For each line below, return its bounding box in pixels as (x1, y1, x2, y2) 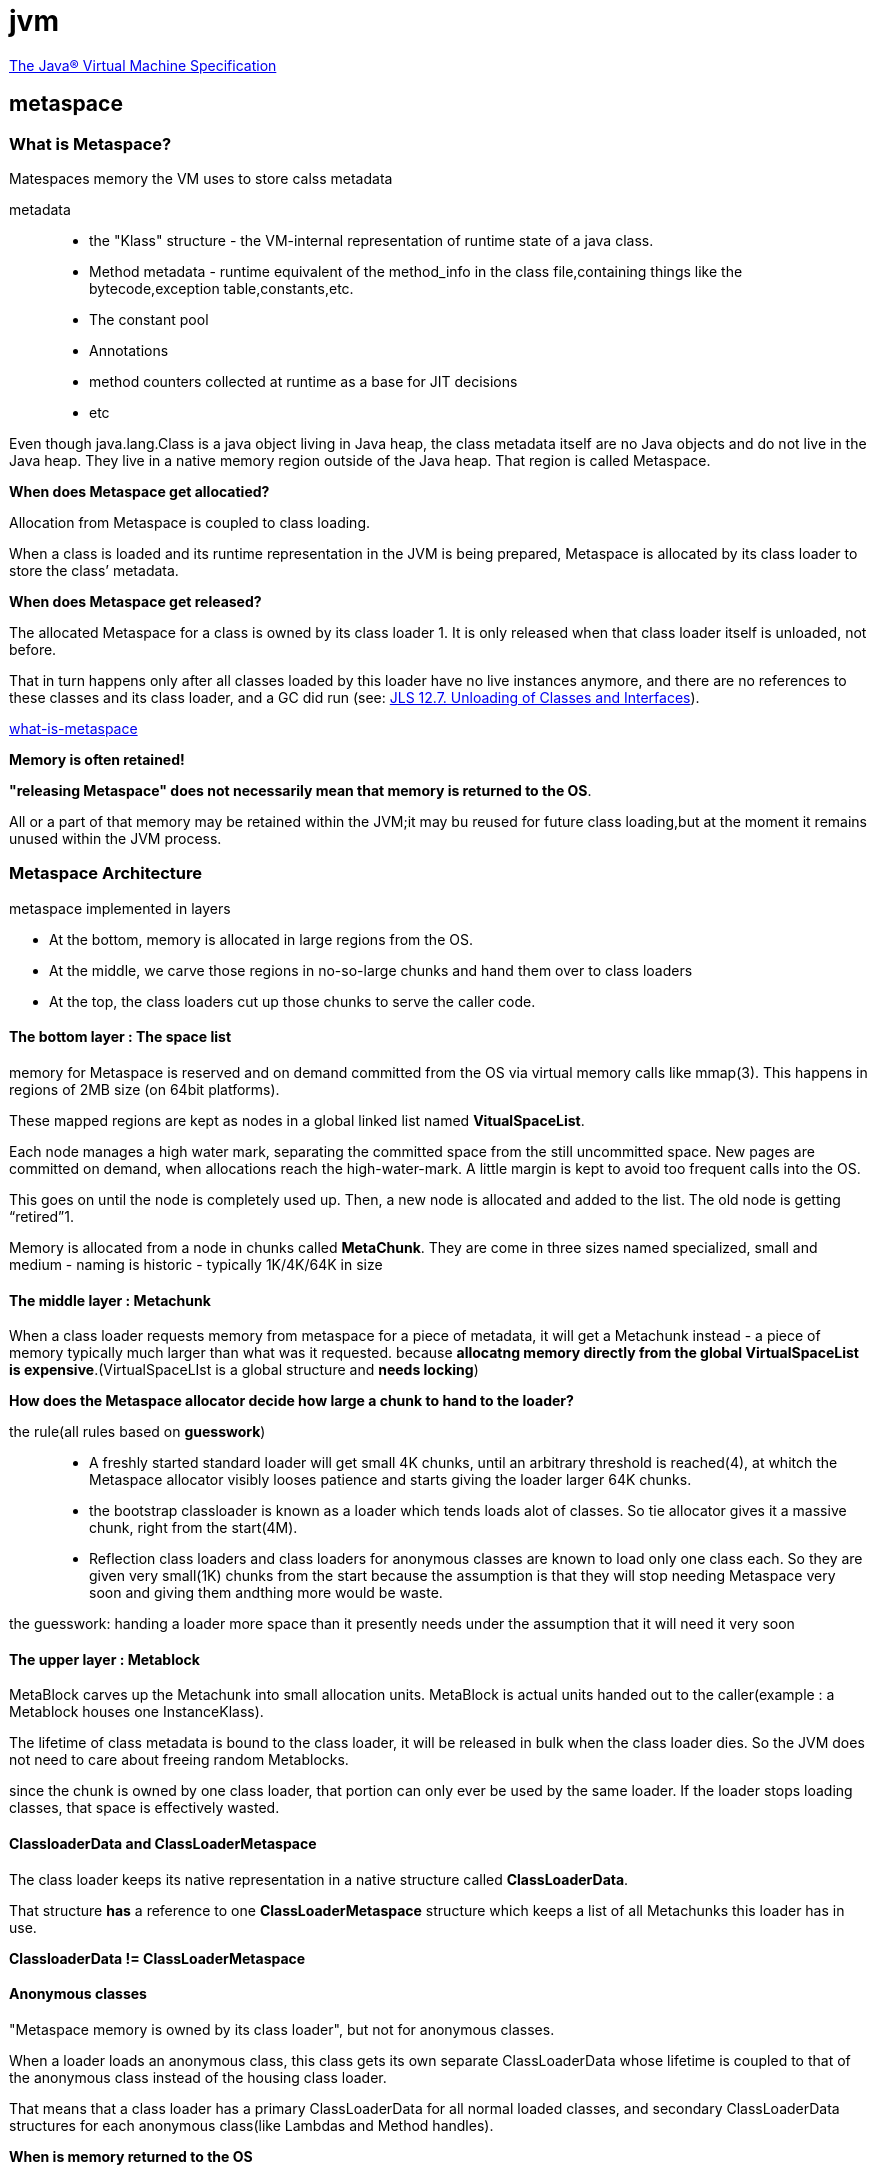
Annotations (89, 341, 169, 359)
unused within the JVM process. (9, 829, 222, 847)
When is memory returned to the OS (9, 2147, 253, 2165)
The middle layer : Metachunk (9, 1291, 211, 1309)
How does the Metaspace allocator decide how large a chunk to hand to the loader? (9, 1392, 574, 1410)
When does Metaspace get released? (9, 592, 262, 610)
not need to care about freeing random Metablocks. (9, 1751, 349, 1769)
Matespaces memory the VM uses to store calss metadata (9, 169, 393, 187)
